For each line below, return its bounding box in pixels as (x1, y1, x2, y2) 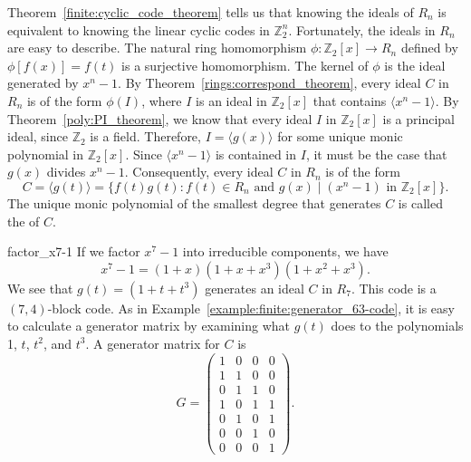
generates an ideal (205, 278, 304, 297)
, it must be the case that (305, 144, 447, 163)
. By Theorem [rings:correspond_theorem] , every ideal (118, 73, 421, 92)
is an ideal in (196, 91, 267, 110)
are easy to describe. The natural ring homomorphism (7, 38, 307, 57)
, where (141, 91, 182, 110)
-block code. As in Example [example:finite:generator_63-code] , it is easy (47, 298, 455, 317)
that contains (312, 91, 387, 110)
